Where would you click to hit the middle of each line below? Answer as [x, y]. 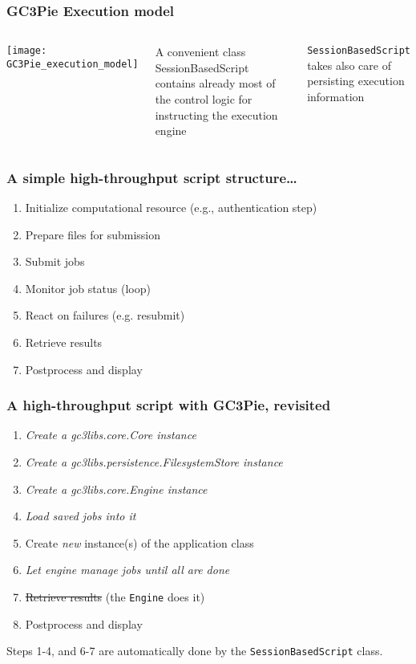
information [336, 97]
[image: [27, 51]
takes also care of [349, 65]
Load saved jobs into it [81, 516]
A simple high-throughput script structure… [152, 177]
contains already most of [215, 83]
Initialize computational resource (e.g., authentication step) [171, 207]
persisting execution [356, 81]
